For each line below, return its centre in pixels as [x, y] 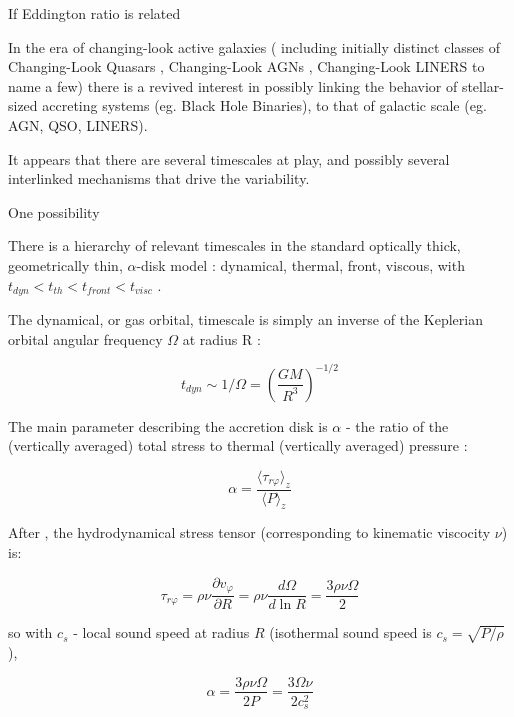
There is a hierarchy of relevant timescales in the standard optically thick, [234, 245]
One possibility [54, 211]
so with [30, 632]
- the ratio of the [397, 425]
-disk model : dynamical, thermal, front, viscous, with [300, 264]
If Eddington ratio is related [94, 13]
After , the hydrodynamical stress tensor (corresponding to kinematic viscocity [249, 532]
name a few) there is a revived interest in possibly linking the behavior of [233, 85]
